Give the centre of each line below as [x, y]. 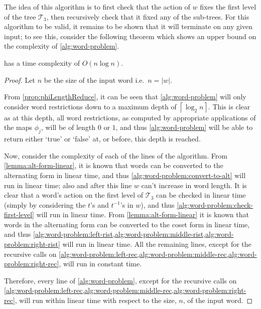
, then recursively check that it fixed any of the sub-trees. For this [148, 16]
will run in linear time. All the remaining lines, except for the [157, 244]
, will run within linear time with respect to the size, [96, 300]
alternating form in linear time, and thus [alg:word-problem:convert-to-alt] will [125, 175]
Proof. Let [20, 80]
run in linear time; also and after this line [68, 185]
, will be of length [68, 127]
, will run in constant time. [100, 264]
